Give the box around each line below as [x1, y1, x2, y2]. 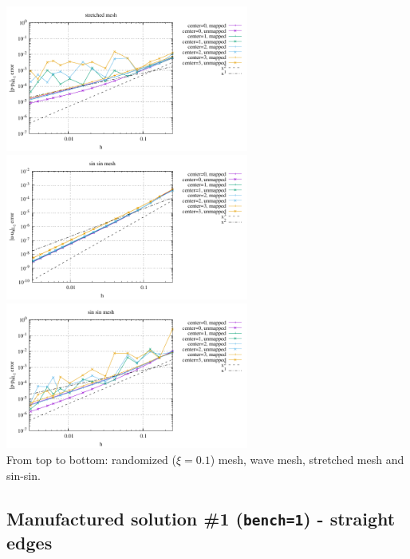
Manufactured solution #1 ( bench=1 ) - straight [6, 505, 396, 530]
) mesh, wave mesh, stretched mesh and [210, 451, 404, 467]
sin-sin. [6, 466, 41, 483]
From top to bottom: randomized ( [6, 451, 177, 467]
